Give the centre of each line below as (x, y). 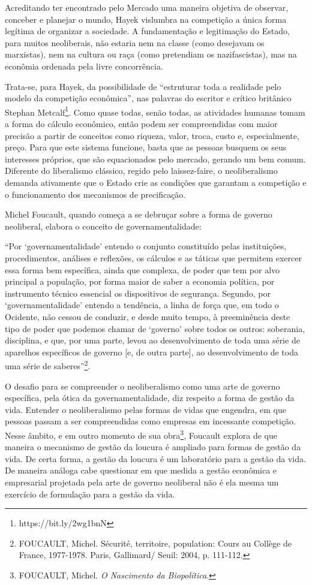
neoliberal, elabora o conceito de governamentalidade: (103, 226)
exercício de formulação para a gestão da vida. (90, 494)
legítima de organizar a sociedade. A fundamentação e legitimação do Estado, (147, 31)
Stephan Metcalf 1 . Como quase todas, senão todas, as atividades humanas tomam (155, 111)
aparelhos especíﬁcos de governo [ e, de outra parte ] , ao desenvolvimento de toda (151, 352)
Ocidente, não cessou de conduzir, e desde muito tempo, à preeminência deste (148, 316)
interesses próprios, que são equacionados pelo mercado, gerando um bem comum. (155, 159)
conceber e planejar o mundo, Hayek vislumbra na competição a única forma (146, 19)
